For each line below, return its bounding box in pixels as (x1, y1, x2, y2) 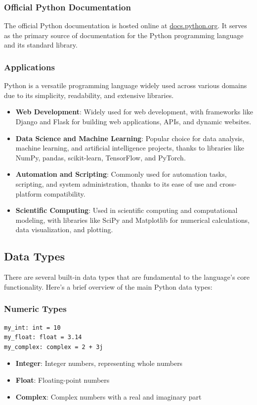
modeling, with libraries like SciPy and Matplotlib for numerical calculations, (15, 214, 250, 225)
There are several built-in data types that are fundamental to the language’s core (4, 272, 250, 282)
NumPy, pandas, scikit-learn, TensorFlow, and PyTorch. (15, 152, 186, 162)
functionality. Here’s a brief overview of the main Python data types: (4, 281, 213, 292)
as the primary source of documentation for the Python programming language (4, 30, 244, 40)
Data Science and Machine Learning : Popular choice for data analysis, (15, 133, 245, 143)
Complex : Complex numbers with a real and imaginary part (15, 391, 202, 402)
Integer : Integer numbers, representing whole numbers (15, 358, 183, 368)
